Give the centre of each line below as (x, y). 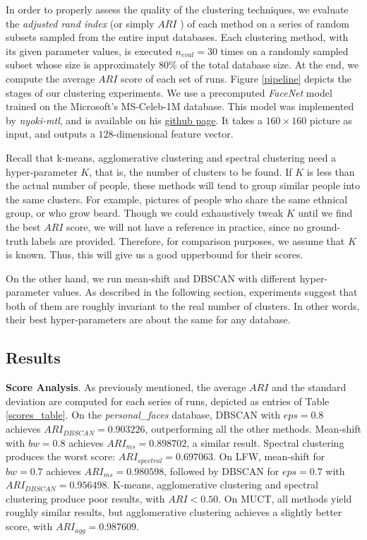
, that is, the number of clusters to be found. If (191, 171)
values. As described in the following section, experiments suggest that (205, 292)
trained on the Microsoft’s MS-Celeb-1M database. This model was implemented (180, 106)
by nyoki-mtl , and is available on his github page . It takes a (134, 120)
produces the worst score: (61, 456)
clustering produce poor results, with (85, 498)
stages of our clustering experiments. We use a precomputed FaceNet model (169, 92)
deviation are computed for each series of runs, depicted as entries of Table (168, 401)
